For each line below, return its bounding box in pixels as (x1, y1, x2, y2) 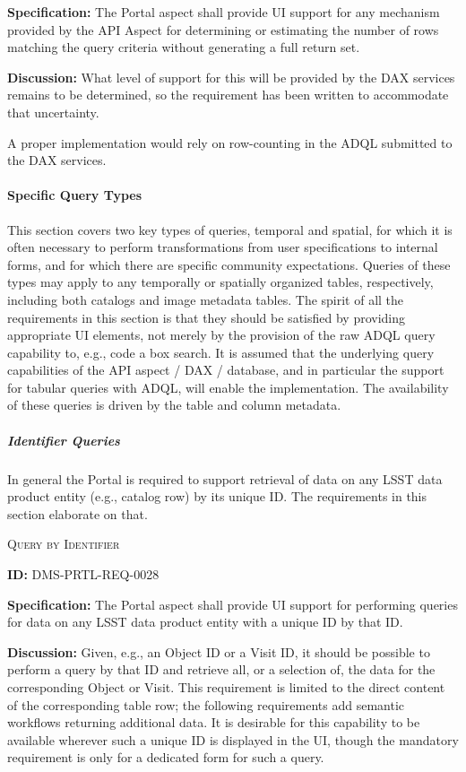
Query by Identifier (7, 534, 120, 553)
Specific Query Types (7, 186, 142, 204)
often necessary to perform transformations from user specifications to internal (7, 238, 438, 256)
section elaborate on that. (7, 504, 148, 523)
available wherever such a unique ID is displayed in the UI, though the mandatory (7, 730, 459, 749)
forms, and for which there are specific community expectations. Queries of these (7, 255, 451, 273)
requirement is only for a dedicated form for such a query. (7, 748, 324, 767)
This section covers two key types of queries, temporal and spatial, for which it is (7, 220, 453, 239)
